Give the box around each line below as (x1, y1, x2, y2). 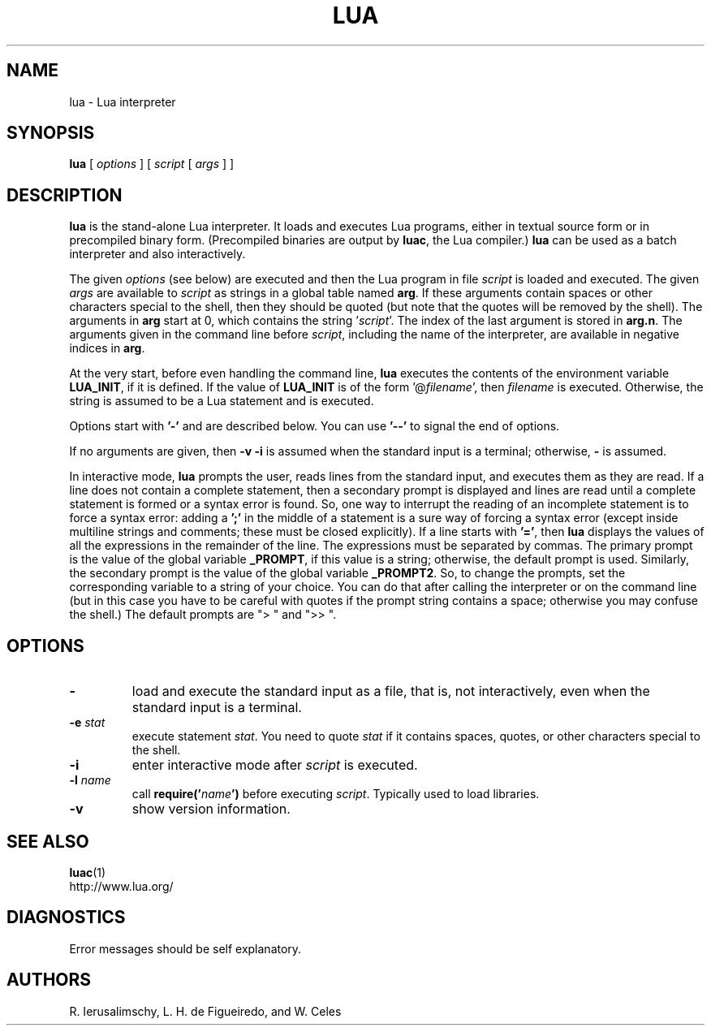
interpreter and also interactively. (69, 247, 246, 261)
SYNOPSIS (6, 123, 95, 144)
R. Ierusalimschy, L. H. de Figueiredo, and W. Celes (69, 1004, 342, 1018)
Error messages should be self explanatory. (69, 941, 302, 956)
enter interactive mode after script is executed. (131, 757, 418, 774)
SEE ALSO (6, 831, 89, 852)
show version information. (131, 801, 291, 818)
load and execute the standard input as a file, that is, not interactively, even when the (131, 683, 650, 700)
